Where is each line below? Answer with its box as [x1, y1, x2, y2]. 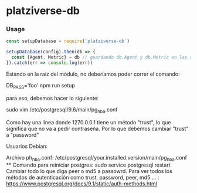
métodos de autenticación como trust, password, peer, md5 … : [6, 174, 159, 181]
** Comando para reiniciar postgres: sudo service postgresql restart [6, 161, 171, 168]
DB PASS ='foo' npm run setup [6, 82, 75, 90]
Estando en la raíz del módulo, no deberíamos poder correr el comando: [6, 70, 180, 77]
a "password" [6, 131, 39, 138]
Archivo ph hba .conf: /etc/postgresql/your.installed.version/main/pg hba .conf [6, 154, 188, 162]
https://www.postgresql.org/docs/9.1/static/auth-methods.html [6, 180, 157, 187]
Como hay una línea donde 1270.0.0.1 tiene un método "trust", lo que [6, 118, 171, 126]
